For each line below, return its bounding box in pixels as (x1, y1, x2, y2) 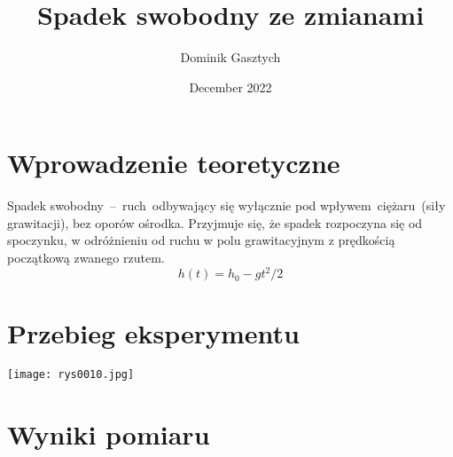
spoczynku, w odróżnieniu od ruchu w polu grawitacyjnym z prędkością (7, 231, 395, 249)
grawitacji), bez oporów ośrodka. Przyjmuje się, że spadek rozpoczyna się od (7, 213, 423, 232)
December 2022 (189, 77, 272, 96)
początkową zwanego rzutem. (7, 248, 165, 267)
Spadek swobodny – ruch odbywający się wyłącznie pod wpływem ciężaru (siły (7, 196, 446, 215)
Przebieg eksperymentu (7, 315, 301, 351)
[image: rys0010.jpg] (7, 368, 135, 382)
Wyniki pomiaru (7, 416, 210, 453)
